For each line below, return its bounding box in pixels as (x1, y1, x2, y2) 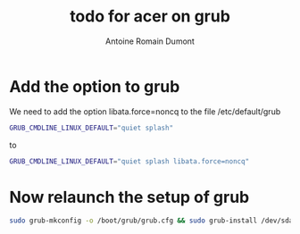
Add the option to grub (9, 76, 180, 96)
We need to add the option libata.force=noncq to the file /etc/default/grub (9, 105, 281, 117)
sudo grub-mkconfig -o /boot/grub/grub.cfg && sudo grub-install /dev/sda (9, 216, 294, 225)
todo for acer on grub (70, 6, 230, 27)
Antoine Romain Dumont (105, 36, 195, 46)
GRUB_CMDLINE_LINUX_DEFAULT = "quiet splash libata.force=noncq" (9, 156, 250, 166)
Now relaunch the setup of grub (9, 187, 250, 207)
